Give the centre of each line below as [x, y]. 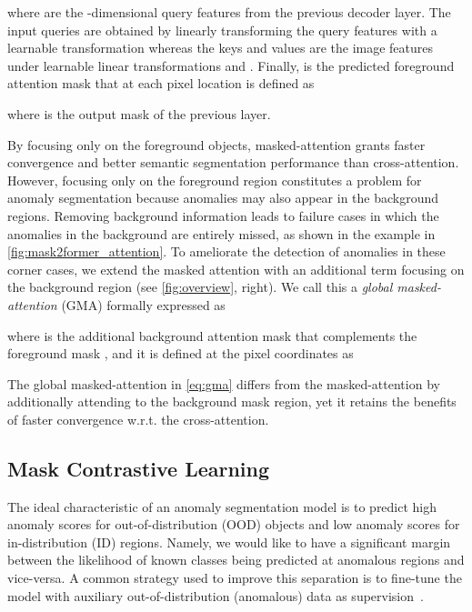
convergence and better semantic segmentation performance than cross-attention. [233, 162]
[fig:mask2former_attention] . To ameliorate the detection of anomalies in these [226, 251]
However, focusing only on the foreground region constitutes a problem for [215, 180]
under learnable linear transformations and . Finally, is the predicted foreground [231, 65]
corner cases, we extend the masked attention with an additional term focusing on [236, 269]
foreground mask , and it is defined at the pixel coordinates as [181, 353]
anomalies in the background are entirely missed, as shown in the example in [221, 233]
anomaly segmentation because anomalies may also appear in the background [223, 198]
